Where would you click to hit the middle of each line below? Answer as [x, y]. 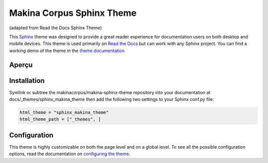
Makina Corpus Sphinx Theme [73, 13]
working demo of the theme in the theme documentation [67, 51]
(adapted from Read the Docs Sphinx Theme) [56, 28]
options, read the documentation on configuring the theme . [70, 154]
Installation [27, 81]
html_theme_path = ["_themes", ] [60, 119]
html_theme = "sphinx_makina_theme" [64, 112]
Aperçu [21, 65]
